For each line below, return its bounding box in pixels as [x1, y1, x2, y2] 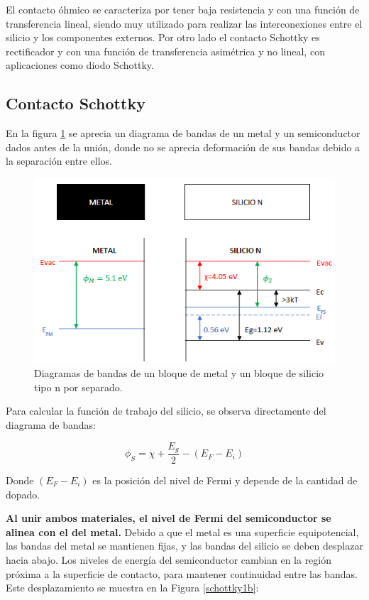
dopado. [6, 486, 40, 501]
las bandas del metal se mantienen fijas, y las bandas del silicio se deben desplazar [6, 538, 363, 553]
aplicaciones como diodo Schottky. [6, 58, 154, 72]
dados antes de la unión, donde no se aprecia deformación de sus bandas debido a [6, 139, 360, 154]
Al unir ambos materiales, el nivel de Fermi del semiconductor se [6, 511, 331, 525]
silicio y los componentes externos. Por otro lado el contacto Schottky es [6, 30, 320, 45]
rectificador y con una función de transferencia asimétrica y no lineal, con [6, 43, 325, 58]
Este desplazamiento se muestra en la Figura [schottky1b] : [6, 580, 259, 595]
